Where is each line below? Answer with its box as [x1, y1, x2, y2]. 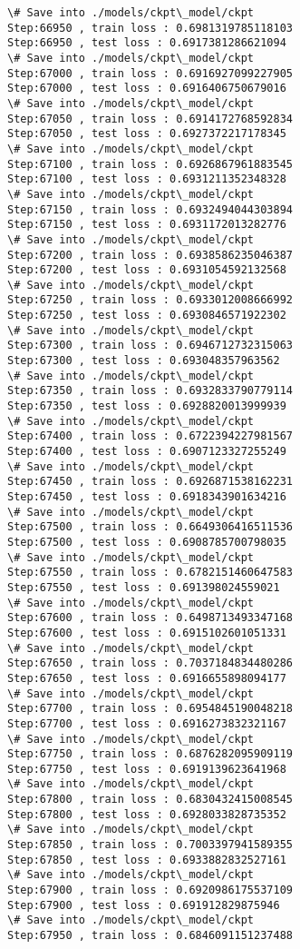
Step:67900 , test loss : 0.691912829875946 [7, 898, 280, 912]
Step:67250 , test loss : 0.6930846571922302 [7, 309, 286, 322]
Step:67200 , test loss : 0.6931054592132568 [7, 263, 286, 277]
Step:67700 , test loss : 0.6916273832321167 [7, 717, 286, 730]
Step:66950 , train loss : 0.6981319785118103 [7, 21, 293, 35]
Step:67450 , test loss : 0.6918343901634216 [7, 490, 286, 503]
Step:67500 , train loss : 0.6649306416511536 [7, 520, 293, 534]
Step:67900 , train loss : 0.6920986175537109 [7, 884, 293, 897]
